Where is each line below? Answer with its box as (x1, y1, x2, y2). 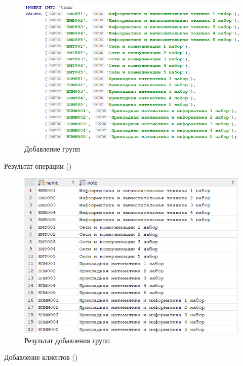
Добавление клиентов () (4, 352, 78, 362)
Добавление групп (24, 143, 80, 154)
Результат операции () (4, 160, 72, 171)
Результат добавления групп (24, 335, 110, 345)
